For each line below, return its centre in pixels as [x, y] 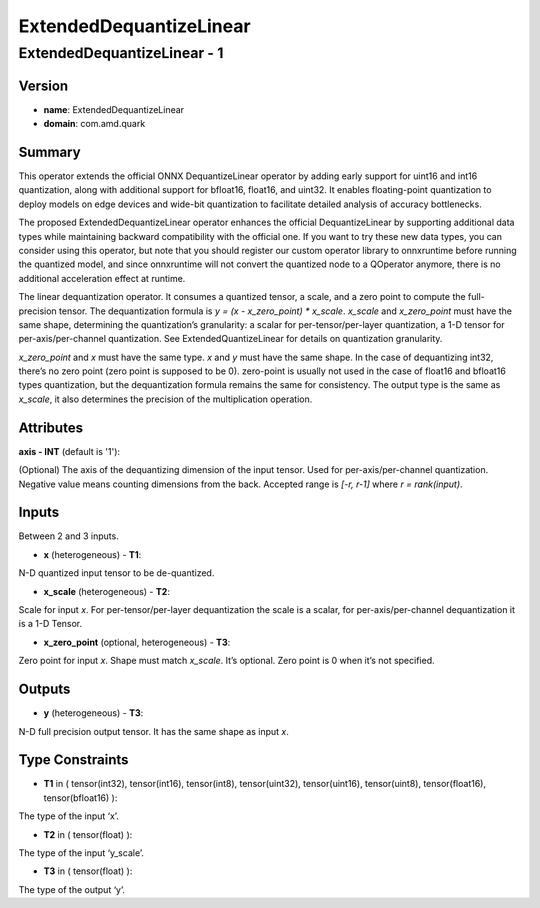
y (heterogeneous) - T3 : [93, 713]
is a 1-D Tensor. [50, 624]
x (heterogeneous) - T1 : [92, 554]
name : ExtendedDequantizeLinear [114, 109]
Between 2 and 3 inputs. [68, 536]
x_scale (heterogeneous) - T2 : [106, 591]
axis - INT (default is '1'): [69, 451]
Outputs [44, 689]
